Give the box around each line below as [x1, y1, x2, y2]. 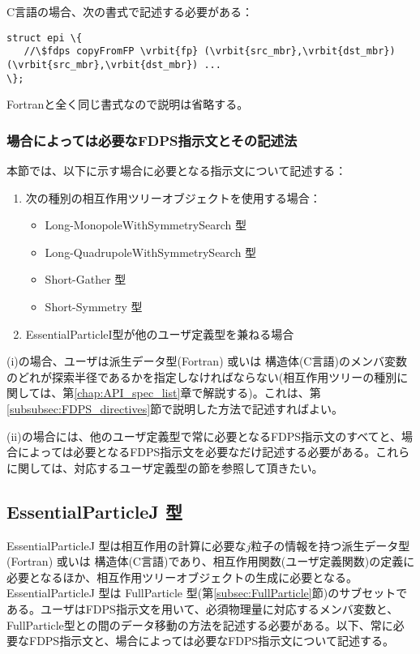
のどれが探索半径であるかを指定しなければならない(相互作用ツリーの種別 [6, 368, 397, 385]
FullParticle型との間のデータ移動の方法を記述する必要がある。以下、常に [6, 616, 393, 633]
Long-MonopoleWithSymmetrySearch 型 [45, 216, 247, 233]
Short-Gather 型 [45, 271, 126, 288]
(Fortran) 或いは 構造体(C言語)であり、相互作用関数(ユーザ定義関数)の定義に [6, 553, 415, 570]
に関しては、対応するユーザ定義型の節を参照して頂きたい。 [6, 459, 324, 476]
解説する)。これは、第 [203, 384, 321, 401]
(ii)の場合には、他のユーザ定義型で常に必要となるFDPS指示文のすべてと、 [6, 427, 402, 444]
